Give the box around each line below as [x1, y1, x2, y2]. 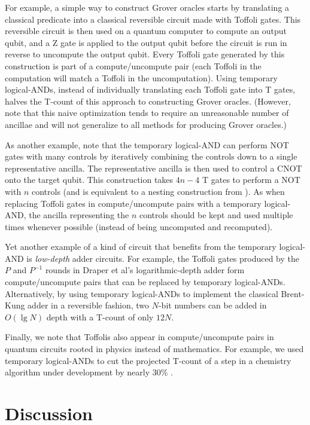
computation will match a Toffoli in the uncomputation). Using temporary [5, 71, 278, 84]
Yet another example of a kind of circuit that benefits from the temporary [5, 240, 276, 253]
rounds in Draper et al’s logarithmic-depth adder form [45, 264, 245, 276]
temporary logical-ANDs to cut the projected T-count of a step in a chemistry [5, 354, 291, 366]
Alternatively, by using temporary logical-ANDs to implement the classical [5, 287, 278, 299]
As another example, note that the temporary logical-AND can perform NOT [5, 138, 289, 151]
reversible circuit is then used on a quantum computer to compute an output [5, 25, 287, 37]
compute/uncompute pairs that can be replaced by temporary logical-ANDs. [5, 276, 285, 288]
